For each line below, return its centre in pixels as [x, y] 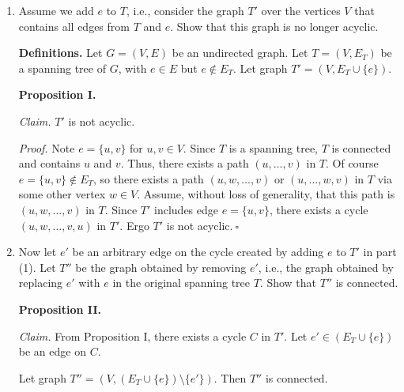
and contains [49, 163]
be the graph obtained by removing [161, 267]
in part [380, 252]
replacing [41, 283]
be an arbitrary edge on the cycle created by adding [198, 252]
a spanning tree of [62, 68]
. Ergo [134, 225]
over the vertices [301, 10]
